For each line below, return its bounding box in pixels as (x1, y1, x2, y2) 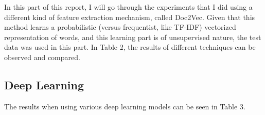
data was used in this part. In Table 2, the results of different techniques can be (4, 42, 256, 52)
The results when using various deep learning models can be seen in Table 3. (4, 101, 245, 111)
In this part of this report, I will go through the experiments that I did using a (4, 2, 253, 12)
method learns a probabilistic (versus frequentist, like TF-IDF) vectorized (4, 22, 236, 32)
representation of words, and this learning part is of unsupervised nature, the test (4, 31, 261, 42)
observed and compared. (4, 51, 80, 62)
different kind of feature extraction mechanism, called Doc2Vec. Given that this (4, 11, 255, 22)
